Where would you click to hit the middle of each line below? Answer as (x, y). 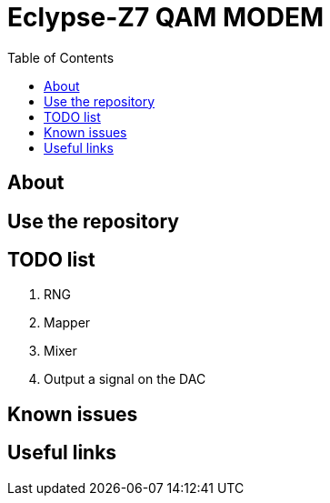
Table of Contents (61, 57)
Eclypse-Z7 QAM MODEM (166, 17)
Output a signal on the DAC (125, 379)
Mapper (67, 323)
